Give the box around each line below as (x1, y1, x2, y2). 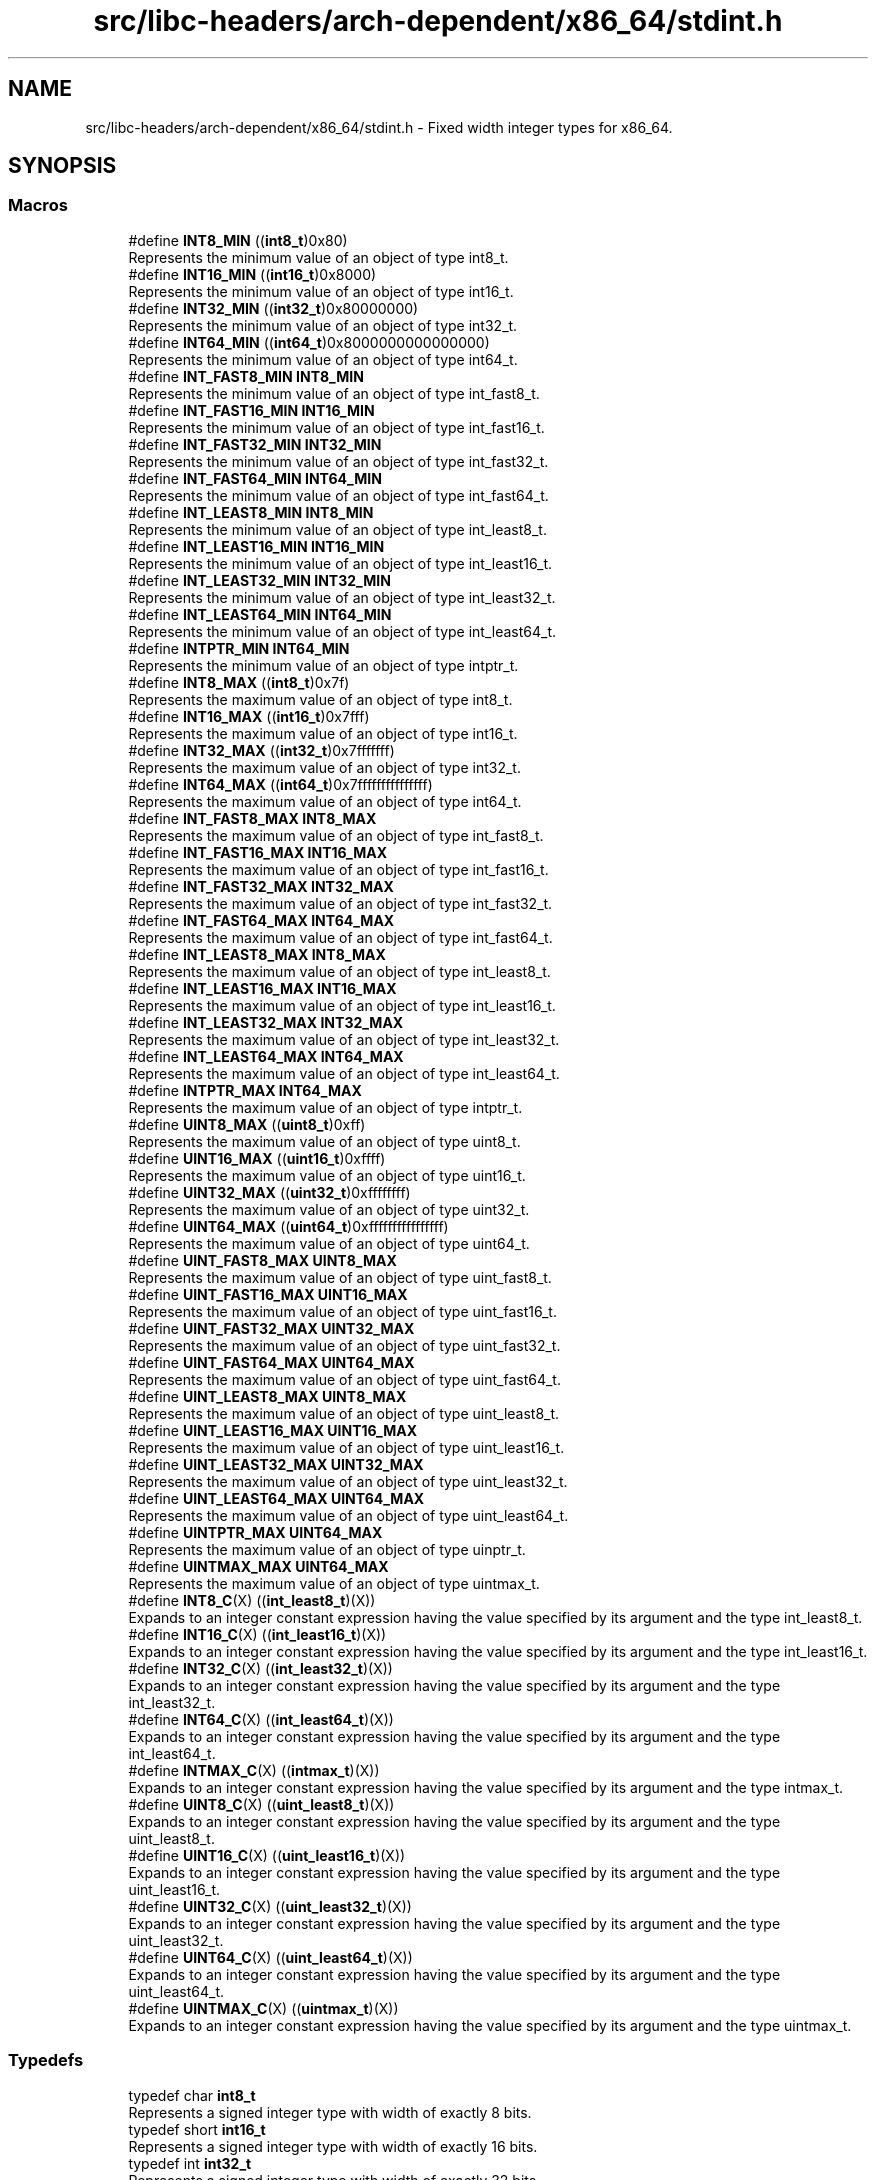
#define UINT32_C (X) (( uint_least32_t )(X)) (128, 1897, 412, 1915)
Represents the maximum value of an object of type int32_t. (128, 758, 521, 776)
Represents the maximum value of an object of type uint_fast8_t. (128, 1268, 552, 1286)
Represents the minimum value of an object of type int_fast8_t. (128, 384, 540, 402)
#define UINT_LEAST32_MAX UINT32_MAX (128, 1455, 424, 1473)
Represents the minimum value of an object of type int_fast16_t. (128, 418, 545, 436)
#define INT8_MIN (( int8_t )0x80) (128, 231, 348, 249)
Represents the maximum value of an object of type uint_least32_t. (128, 1472, 568, 1490)
